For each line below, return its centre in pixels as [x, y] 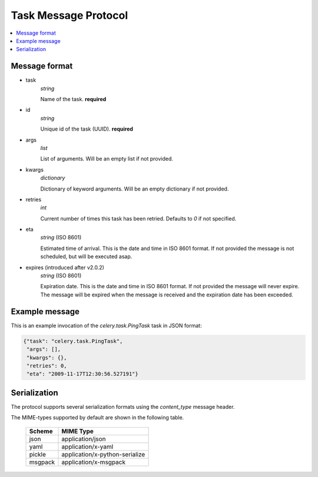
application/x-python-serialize [103, 454]
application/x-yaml [87, 446]
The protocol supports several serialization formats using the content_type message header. [123, 406]
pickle [38, 454]
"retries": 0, [47, 366]
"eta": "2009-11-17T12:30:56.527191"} [82, 374]
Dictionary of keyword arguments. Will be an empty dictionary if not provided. [135, 189]
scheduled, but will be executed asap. [86, 256]
